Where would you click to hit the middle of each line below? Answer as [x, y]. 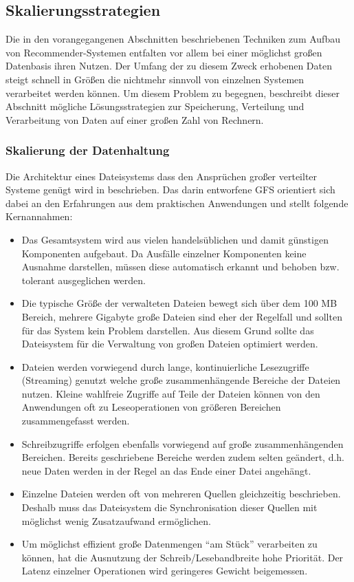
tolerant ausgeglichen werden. [84, 280]
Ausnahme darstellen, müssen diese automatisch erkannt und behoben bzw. [180, 267]
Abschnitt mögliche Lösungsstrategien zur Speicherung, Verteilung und [155, 106]
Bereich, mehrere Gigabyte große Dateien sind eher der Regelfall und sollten [182, 316]
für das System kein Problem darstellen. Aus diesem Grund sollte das [168, 330]
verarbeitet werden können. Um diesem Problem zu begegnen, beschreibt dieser [173, 93]
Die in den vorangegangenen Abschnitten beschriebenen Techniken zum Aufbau [173, 39]
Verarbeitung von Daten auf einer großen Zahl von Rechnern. [135, 119]
